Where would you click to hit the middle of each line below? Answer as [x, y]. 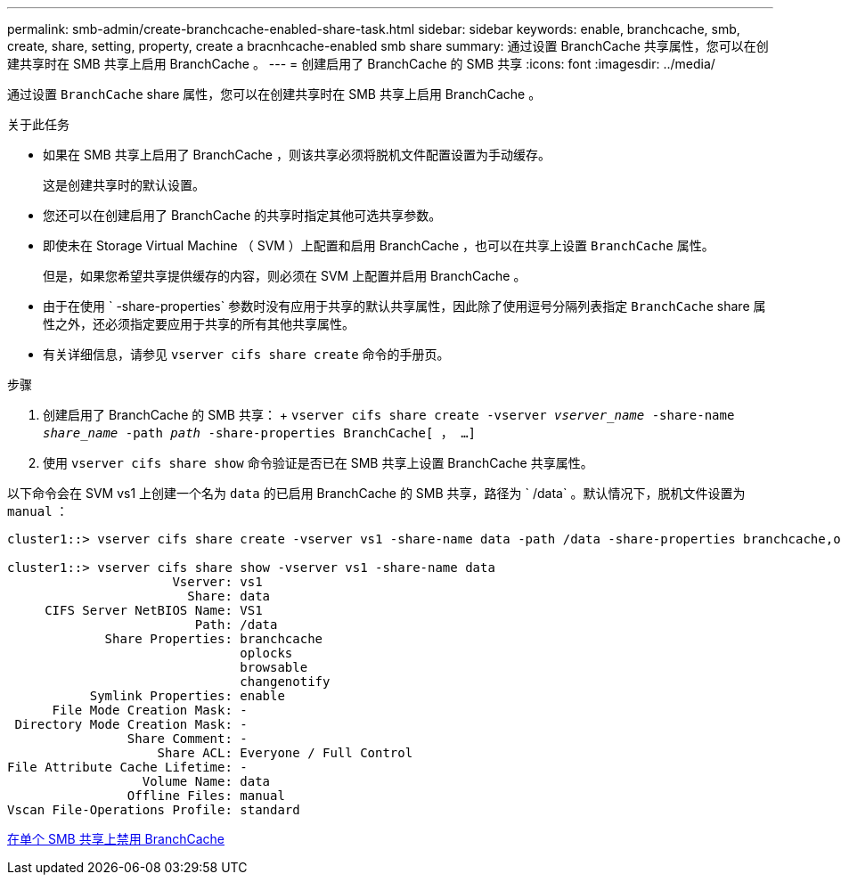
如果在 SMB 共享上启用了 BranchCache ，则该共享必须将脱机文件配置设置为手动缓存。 [297, 155]
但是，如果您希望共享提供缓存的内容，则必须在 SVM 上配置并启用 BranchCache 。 [285, 276]
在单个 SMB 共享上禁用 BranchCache [116, 839]
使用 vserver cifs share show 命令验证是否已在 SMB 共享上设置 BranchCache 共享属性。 [318, 463]
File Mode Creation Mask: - [150, 710]
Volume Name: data [206, 781]
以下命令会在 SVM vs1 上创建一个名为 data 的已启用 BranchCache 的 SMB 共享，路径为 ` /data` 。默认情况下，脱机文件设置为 [376, 493]
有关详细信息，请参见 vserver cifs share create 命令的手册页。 [246, 354]
